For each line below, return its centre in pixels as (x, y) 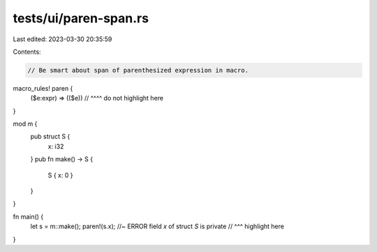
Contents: (27, 52)
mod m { (25, 124)
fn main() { (28, 216)
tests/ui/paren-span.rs (81, 18)
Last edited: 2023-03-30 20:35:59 (62, 39)
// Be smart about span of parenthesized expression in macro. (138, 70)
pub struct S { (50, 137)
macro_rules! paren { (43, 88)
